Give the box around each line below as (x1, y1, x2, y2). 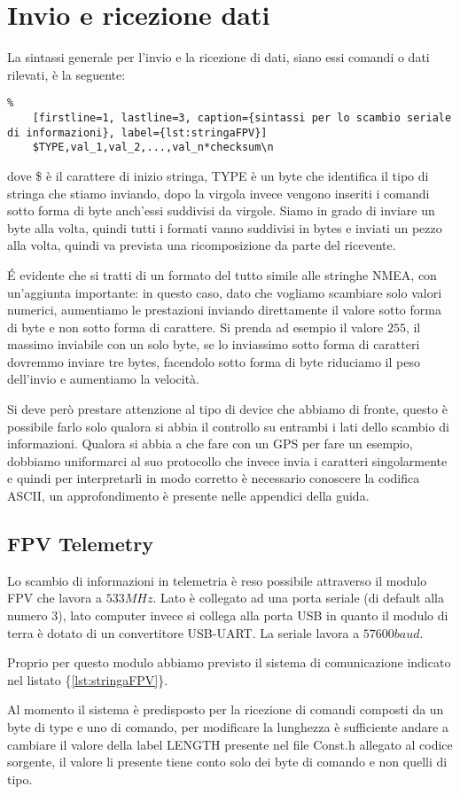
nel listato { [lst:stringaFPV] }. (7, 670, 168, 689)
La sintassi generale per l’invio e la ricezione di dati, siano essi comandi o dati (7, 48, 430, 66)
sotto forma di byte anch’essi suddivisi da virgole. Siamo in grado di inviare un (7, 201, 435, 220)
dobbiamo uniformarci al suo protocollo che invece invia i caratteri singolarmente (7, 451, 448, 470)
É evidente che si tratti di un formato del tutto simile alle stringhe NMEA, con (7, 265, 437, 284)
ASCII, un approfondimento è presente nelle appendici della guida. (7, 487, 370, 505)
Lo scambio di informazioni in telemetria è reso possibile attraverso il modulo (7, 571, 427, 589)
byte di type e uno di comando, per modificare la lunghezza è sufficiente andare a (7, 717, 448, 736)
